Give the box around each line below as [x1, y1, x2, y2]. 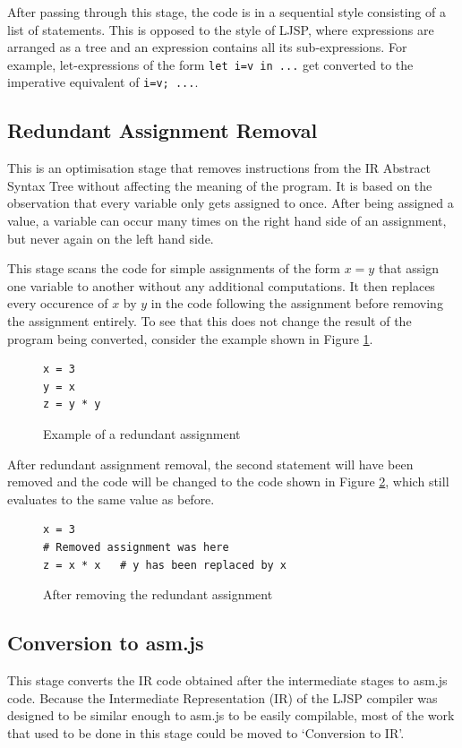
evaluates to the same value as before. [7, 489, 215, 508]
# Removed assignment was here [43, 540, 229, 554]
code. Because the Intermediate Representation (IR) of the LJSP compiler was [7, 688, 438, 707]
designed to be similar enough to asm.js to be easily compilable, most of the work [7, 706, 455, 725]
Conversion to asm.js [7, 629, 204, 657]
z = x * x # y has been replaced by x [43, 558, 287, 572]
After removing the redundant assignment [43, 585, 273, 604]
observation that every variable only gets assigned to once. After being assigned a [7, 193, 454, 212]
